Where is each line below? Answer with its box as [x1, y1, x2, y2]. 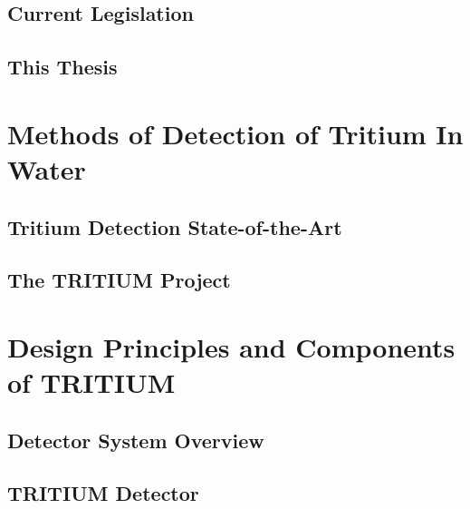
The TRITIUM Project [7, 266, 231, 294]
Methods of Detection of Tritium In [7, 114, 464, 152]
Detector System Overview [7, 426, 264, 454]
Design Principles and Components [7, 328, 456, 365]
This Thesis [7, 53, 118, 81]
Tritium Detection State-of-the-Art [7, 212, 342, 240]
